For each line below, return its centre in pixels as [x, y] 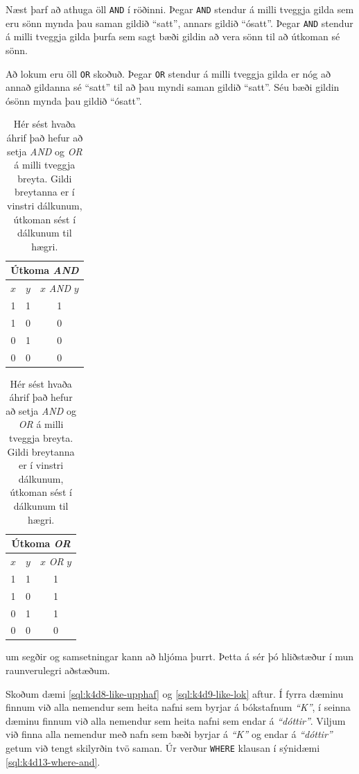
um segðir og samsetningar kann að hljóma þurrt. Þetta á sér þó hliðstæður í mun [180, 656]
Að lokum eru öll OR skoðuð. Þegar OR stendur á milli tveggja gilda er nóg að [168, 73]
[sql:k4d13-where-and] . [53, 761]
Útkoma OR [41, 543]
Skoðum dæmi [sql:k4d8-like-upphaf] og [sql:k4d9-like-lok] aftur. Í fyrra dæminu [175, 693]
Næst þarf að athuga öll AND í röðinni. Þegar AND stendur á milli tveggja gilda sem [180, 9]
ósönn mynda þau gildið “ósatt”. [74, 100]
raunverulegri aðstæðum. [58, 670]
